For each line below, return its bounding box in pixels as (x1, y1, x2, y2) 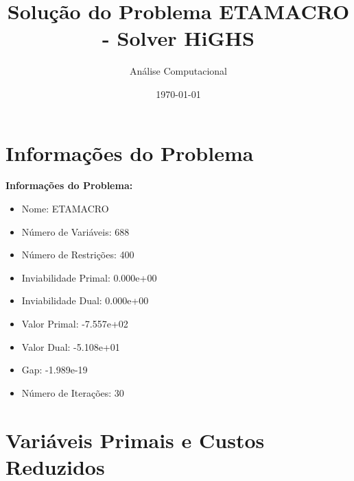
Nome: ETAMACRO (21, 201, 109, 216)
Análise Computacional (129, 64, 228, 78)
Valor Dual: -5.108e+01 (21, 339, 120, 354)
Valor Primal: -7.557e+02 (21, 317, 128, 330)
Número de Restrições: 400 (21, 247, 134, 262)
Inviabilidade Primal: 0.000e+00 (21, 270, 157, 284)
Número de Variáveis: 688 (21, 224, 130, 238)
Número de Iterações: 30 (21, 385, 124, 399)
